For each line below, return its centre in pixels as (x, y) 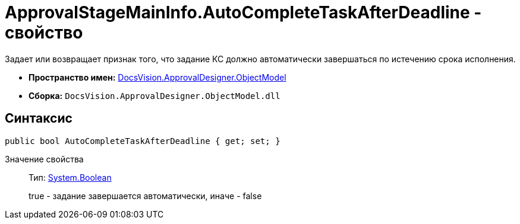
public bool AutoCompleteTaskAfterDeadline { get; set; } (143, 141)
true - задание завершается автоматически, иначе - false (145, 196)
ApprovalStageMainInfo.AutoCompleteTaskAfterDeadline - (243, 12)
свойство (44, 33)
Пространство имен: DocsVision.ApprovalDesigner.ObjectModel (157, 77)
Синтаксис (39, 119)
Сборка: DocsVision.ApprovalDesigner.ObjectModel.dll (155, 95)
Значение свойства (44, 159)
